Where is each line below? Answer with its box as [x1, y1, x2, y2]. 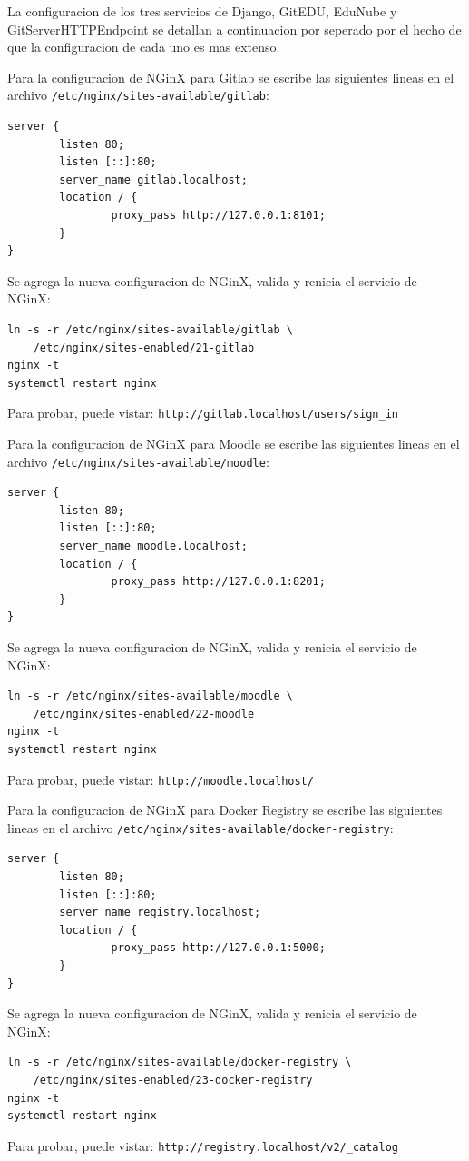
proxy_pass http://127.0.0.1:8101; [111, 209, 326, 222]
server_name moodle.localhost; [59, 540, 248, 553]
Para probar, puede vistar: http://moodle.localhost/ [7, 769, 314, 789]
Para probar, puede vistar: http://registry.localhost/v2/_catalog [7, 1136, 398, 1155]
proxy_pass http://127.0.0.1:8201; [111, 575, 326, 589]
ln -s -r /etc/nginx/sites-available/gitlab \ [7, 322, 293, 336]
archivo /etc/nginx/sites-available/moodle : [7, 451, 269, 471]
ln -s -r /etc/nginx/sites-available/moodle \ [7, 690, 293, 703]
